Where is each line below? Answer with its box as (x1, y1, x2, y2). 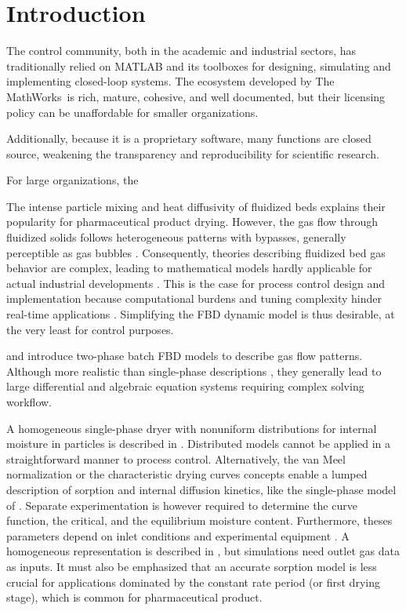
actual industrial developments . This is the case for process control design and (6, 275, 385, 291)
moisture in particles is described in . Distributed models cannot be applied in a (6, 435, 391, 452)
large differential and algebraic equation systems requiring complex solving (6, 378, 364, 395)
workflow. (6, 394, 52, 409)
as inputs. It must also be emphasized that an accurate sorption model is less (6, 558, 377, 574)
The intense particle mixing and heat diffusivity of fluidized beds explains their (6, 198, 386, 214)
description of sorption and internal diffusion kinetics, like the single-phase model (6, 481, 397, 497)
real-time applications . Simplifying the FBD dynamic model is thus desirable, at (6, 306, 395, 322)
